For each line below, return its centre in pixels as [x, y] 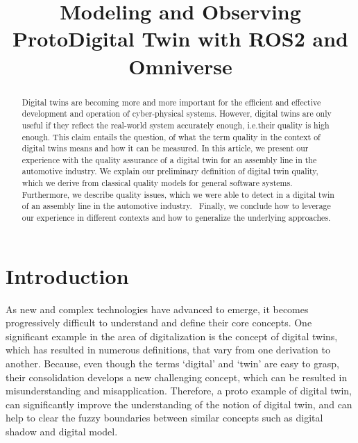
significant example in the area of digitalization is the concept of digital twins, [172, 336]
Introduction [67, 275]
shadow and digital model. [62, 432]
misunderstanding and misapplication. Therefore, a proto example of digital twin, [179, 391]
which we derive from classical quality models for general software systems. [157, 183]
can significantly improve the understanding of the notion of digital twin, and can [179, 404]
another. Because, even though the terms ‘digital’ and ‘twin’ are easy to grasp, [172, 363]
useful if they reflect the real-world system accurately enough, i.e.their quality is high [176, 125]
